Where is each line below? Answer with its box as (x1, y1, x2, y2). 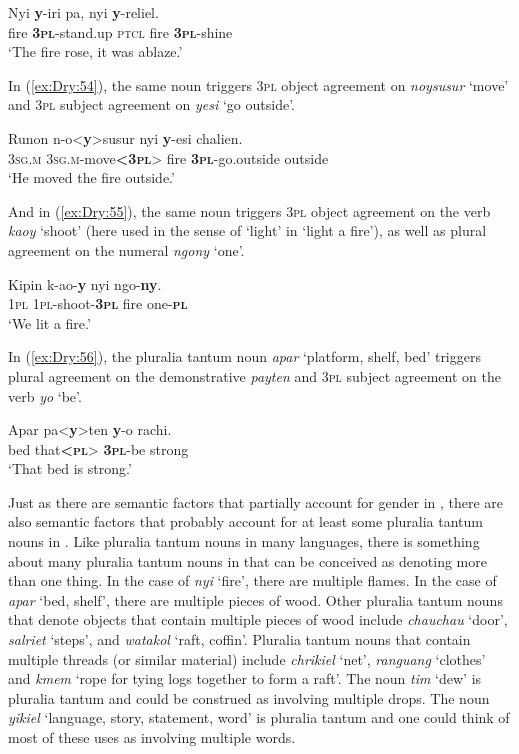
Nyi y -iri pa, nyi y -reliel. (8, 2, 159, 22)
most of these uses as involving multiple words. (8, 727, 296, 747)
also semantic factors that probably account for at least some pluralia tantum (8, 511, 483, 532)
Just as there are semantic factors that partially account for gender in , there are (8, 491, 504, 512)
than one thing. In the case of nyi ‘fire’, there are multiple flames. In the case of (8, 570, 497, 591)
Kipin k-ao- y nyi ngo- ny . (8, 273, 162, 294)
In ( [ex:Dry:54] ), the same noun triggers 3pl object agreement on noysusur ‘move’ (8, 74, 509, 95)
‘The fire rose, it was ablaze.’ (8, 41, 183, 62)
